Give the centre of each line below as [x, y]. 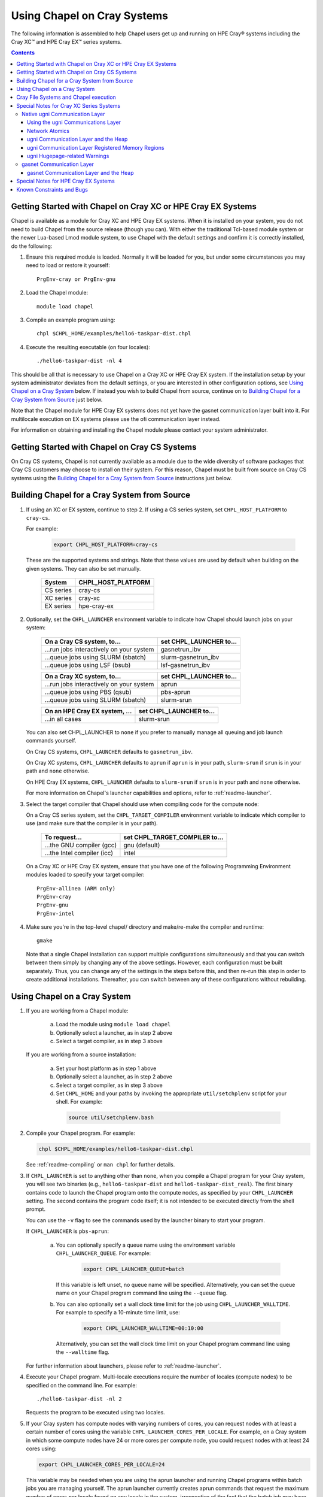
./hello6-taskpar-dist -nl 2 [79, 1399]
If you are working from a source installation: [81, 1054]
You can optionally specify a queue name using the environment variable [146, 1245]
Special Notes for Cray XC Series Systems [68, 105]
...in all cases [63, 719]
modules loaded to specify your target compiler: [85, 875]
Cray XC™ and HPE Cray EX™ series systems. [66, 41]
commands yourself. [51, 741]
